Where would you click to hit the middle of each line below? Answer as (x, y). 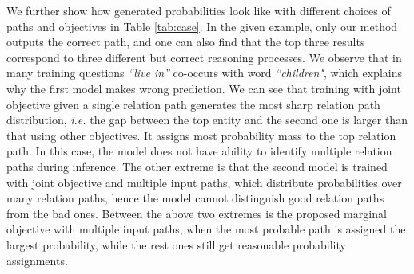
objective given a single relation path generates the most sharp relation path (193, 104)
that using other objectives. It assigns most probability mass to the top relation (201, 135)
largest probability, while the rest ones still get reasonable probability (176, 244)
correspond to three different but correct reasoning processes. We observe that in (204, 57)
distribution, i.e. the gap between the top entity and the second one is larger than (207, 120)
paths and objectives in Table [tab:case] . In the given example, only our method (202, 26)
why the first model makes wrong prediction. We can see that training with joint (204, 88)
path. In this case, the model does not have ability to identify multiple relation (199, 151)
